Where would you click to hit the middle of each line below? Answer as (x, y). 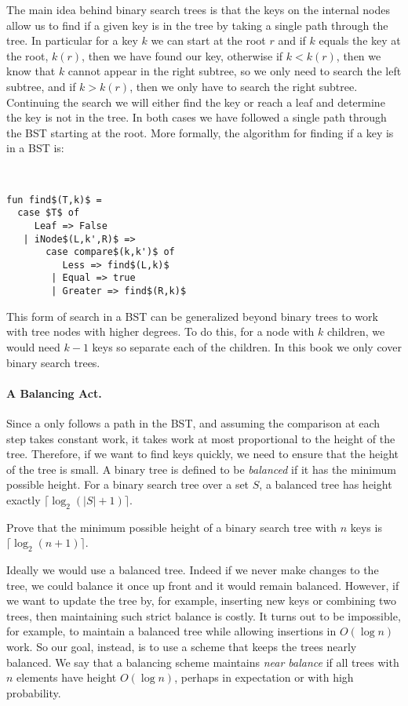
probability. (34, 692)
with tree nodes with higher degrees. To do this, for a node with (160, 331)
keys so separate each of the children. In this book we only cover (247, 346)
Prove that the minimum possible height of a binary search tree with (171, 527)
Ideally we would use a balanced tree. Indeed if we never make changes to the (193, 570)
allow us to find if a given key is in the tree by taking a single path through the (197, 25)
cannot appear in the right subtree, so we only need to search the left (235, 71)
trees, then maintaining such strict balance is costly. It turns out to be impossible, (204, 615)
